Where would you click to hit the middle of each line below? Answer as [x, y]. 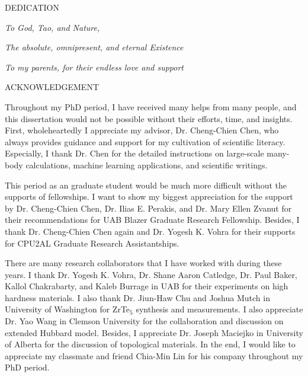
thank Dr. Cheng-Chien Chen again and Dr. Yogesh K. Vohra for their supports [150, 231]
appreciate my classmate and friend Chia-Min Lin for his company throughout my [154, 355]
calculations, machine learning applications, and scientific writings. [147, 164]
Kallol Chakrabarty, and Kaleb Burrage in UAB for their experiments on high [147, 286]
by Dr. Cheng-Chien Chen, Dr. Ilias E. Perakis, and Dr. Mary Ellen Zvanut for [148, 208]
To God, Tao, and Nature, [52, 27]
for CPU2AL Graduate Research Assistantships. [92, 243]
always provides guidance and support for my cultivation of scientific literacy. [145, 141]
